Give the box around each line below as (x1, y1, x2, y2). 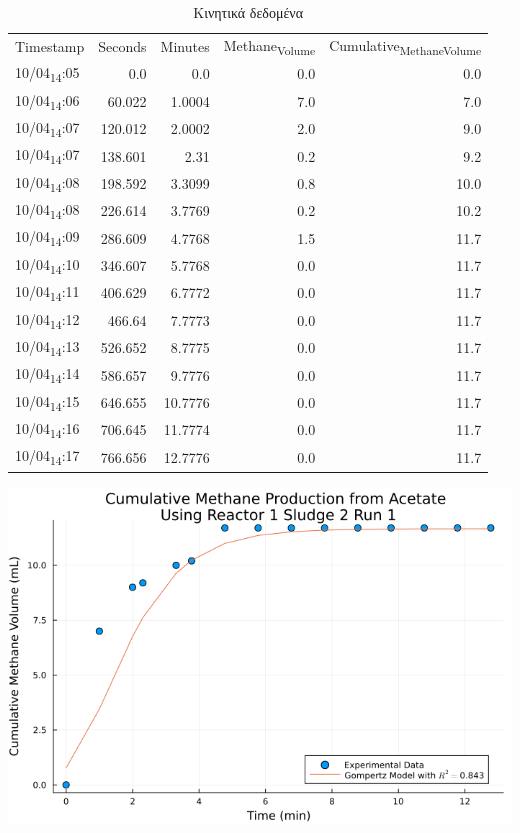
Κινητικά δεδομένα (193, 2, 303, 22)
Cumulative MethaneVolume (329, 34, 482, 58)
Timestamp (15, 36, 85, 57)
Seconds (98, 36, 147, 57)
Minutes (160, 36, 210, 57)
